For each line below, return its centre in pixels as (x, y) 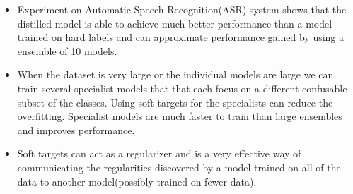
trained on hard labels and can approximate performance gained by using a (181, 37)
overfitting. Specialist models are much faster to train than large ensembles (180, 116)
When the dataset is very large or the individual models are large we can (175, 74)
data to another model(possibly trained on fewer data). (137, 181)
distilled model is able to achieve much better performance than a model (175, 23)
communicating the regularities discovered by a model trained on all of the (179, 167)
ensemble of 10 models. (67, 50)
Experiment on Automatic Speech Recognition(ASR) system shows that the (182, 9)
